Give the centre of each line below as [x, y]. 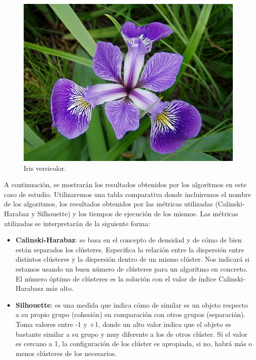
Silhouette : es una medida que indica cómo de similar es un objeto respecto [132, 304]
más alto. [60, 288]
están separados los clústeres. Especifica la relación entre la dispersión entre [130, 249]
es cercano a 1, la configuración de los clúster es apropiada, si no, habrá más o [134, 343]
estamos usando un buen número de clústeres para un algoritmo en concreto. [131, 268]
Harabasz [30, 288]
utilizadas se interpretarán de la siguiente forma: [77, 223]
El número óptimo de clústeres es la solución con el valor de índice [116, 278]
